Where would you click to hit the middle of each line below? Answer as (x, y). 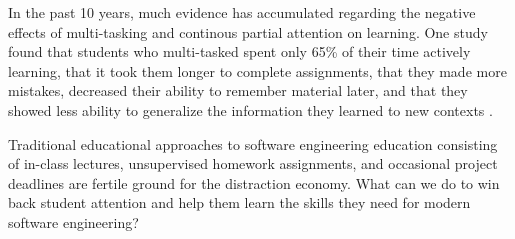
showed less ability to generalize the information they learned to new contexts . (250, 109)
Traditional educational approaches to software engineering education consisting (253, 143)
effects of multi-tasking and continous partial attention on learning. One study (248, 31)
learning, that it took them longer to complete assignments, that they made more (257, 70)
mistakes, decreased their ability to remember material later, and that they (238, 90)
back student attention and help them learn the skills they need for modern (239, 202)
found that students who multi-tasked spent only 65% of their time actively (239, 51)
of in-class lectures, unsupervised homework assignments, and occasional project (253, 163)
